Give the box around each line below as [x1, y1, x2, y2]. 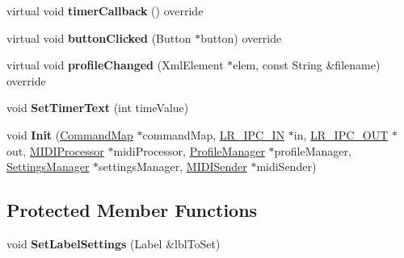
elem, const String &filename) [233, 56, 381, 73]
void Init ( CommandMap [6, 126, 133, 143]
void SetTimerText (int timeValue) [6, 99, 189, 116]
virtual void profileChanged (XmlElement [6, 56, 224, 73]
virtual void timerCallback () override [6, 2, 204, 19]
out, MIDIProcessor [6, 142, 104, 159]
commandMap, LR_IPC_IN [142, 126, 285, 143]
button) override [200, 29, 282, 46]
